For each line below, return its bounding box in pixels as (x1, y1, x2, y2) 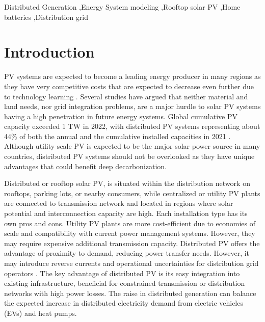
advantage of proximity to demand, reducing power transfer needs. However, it (4, 248, 250, 258)
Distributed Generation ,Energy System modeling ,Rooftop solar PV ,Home (4, 2, 241, 12)
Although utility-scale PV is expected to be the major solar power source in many (4, 141, 260, 151)
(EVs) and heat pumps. (4, 307, 77, 318)
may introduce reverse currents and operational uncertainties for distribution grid (4, 258, 259, 268)
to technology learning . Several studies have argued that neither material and (4, 91, 248, 101)
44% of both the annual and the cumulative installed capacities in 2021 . (4, 130, 231, 141)
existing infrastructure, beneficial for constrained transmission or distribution (4, 278, 245, 288)
